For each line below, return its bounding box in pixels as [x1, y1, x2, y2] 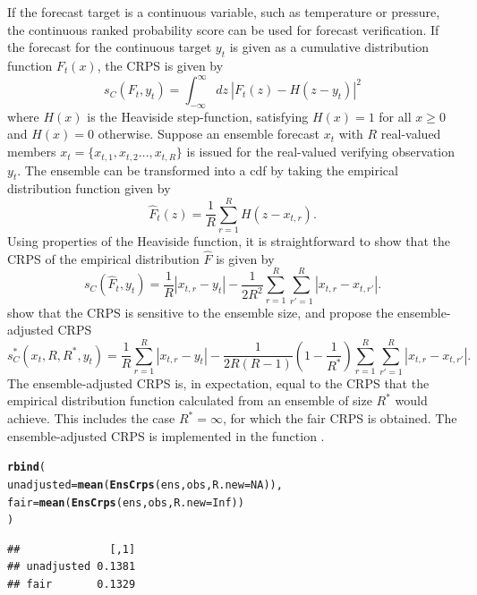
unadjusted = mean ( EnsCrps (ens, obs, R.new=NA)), [7, 478, 283, 491]
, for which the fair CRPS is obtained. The [222, 409, 457, 428]
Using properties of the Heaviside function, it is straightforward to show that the [7, 232, 450, 251]
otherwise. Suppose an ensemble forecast [98, 124, 319, 143]
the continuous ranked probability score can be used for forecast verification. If [7, 20, 439, 38]
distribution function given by [7, 179, 171, 198]
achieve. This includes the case [7, 409, 175, 428]
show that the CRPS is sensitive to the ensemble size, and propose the [7, 302, 394, 321]
